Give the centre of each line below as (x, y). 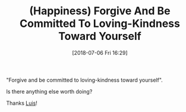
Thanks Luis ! (22, 103)
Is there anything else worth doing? (49, 91)
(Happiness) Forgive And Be (100, 11)
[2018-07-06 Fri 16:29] (100, 52)
